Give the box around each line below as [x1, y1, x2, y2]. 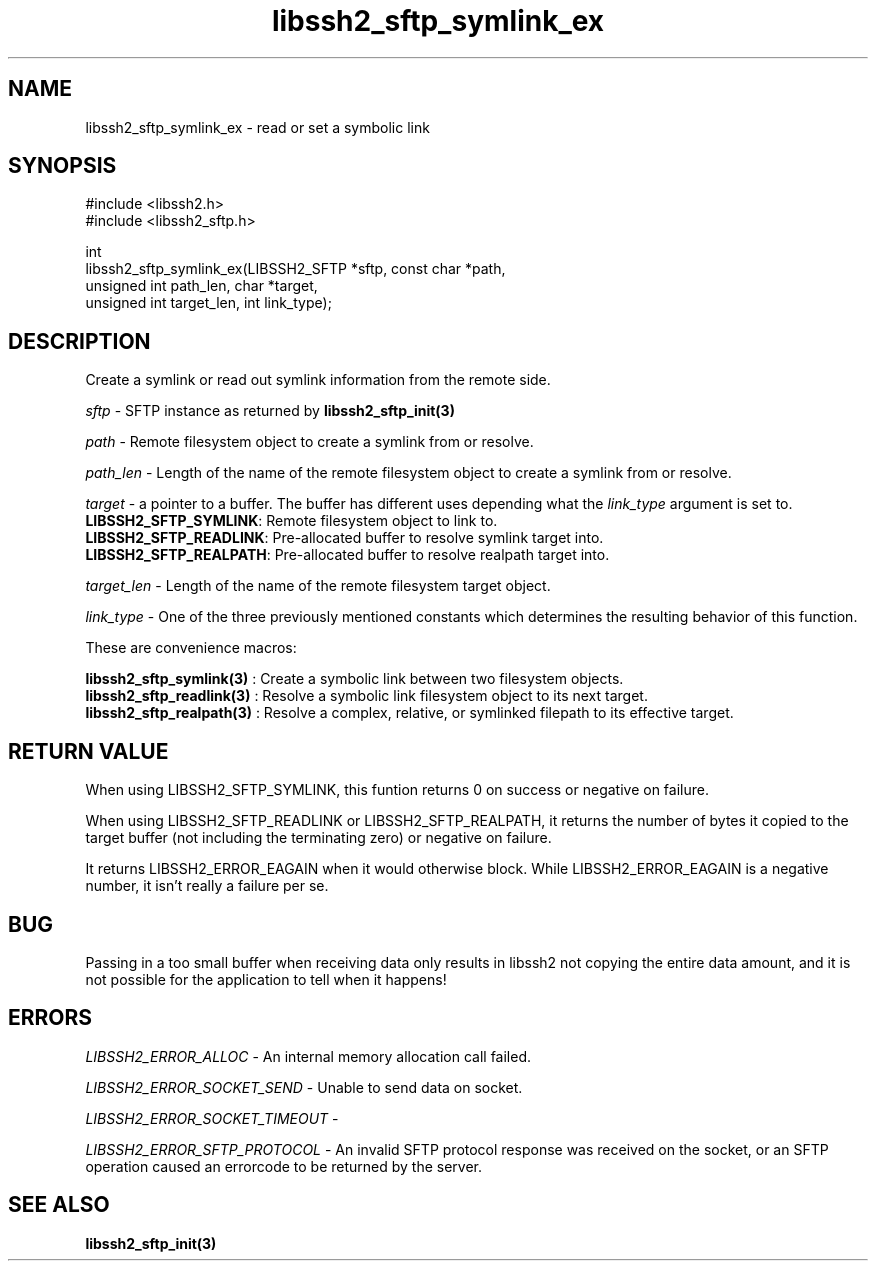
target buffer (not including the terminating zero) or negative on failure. [85, 829, 552, 847]
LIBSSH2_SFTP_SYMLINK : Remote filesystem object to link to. [85, 512, 498, 530]
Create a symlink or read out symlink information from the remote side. [85, 371, 551, 389]
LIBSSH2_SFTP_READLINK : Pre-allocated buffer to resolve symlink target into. [85, 529, 604, 547]
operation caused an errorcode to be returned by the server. [85, 1157, 483, 1175]
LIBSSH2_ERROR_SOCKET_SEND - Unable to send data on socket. [85, 1078, 523, 1096]
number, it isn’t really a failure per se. [85, 877, 329, 895]
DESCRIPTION [8, 328, 151, 354]
